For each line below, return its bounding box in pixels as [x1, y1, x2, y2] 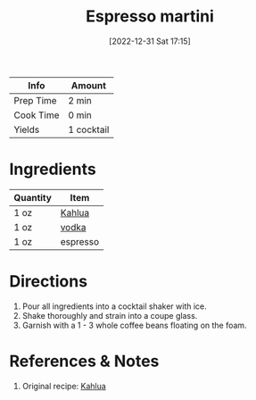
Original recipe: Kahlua [21, 380, 107, 391]
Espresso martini [86, 6, 214, 27]
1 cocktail [68, 123, 110, 136]
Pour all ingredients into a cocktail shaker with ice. [21, 301, 207, 312]
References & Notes [9, 351, 160, 371]
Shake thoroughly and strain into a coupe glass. [21, 310, 198, 321]
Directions [9, 271, 87, 292]
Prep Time [13, 94, 57, 106]
